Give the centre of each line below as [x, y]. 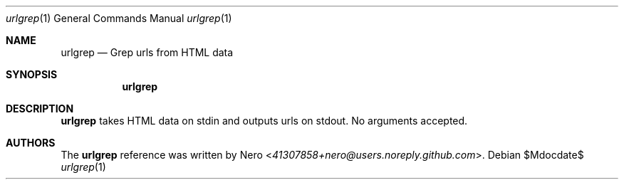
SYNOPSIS [32, 74]
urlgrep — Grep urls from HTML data [147, 52]
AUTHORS [31, 143]
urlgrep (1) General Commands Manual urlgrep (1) [119, 18]
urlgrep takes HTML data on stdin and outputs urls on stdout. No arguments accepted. [264, 121]
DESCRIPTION [40, 109]
